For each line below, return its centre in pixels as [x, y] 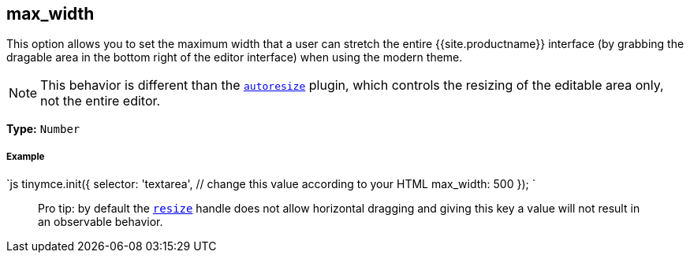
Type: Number [43, 129]
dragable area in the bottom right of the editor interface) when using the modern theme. [235, 57]
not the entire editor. [101, 101]
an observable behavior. [101, 222]
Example [26, 156]
